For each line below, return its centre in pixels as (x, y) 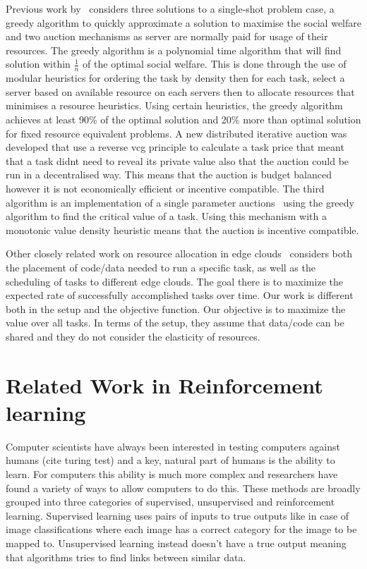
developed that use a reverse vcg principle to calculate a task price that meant (175, 147)
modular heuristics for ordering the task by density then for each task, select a (175, 78)
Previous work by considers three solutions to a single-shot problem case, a (170, 8)
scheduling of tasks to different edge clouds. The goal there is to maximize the (174, 281)
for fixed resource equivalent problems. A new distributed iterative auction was (176, 133)
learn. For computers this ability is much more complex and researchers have (172, 473)
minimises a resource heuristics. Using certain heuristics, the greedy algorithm (174, 105)
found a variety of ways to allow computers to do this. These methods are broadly (183, 488)
